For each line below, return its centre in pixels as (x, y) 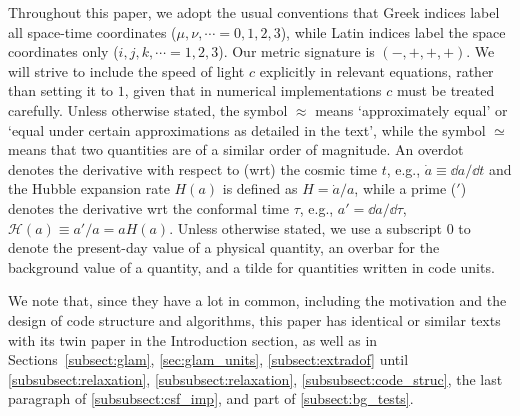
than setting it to (61, 90)
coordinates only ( (63, 51)
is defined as (260, 188)
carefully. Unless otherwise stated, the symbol (148, 109)
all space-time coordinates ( (92, 31)
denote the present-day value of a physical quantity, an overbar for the (224, 247)
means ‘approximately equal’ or (411, 109)
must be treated (445, 90)
